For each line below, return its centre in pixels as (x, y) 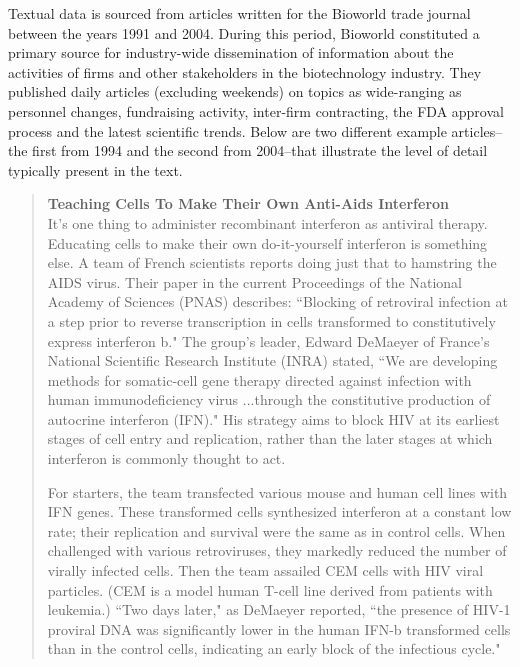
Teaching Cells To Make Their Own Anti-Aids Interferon (248, 203)
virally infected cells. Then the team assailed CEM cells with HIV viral (265, 570)
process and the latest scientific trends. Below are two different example (227, 130)
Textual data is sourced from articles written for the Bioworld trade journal (239, 13)
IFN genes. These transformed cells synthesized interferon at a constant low (279, 511)
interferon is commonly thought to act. (166, 458)
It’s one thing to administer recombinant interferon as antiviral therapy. (267, 222)
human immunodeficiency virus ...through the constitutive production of (269, 399)
